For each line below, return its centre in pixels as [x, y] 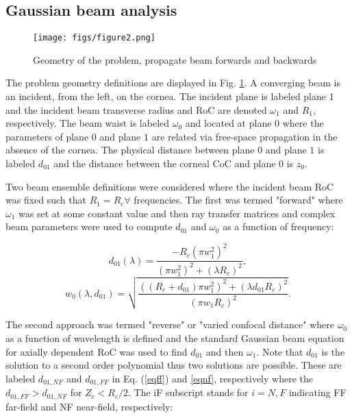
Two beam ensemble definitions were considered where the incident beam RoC [170, 186]
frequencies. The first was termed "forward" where [238, 200]
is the [333, 351]
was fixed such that [46, 200]
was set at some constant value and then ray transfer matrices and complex [177, 213]
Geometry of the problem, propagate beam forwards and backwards [175, 59]
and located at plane [228, 123]
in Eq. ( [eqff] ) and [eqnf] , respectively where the [212, 378]
